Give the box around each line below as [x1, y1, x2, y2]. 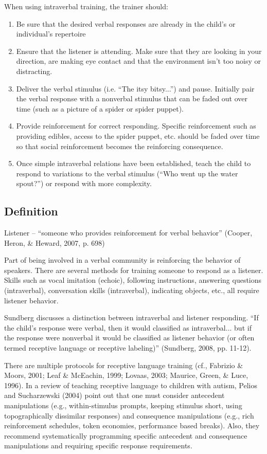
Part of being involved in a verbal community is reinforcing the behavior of [4, 255, 241, 265]
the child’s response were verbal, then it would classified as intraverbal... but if [4, 322, 252, 333]
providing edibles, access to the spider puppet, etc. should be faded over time [16, 130, 260, 141]
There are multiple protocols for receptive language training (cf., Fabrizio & [4, 359, 243, 370]
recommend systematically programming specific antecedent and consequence [4, 430, 247, 441]
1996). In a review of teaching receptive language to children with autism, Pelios [4, 379, 257, 390]
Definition [4, 203, 58, 219]
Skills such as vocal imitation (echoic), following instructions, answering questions [4, 275, 262, 285]
